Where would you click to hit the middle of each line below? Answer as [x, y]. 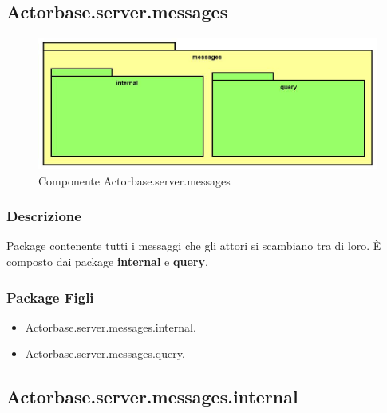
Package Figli [50, 297]
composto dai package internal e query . [107, 261]
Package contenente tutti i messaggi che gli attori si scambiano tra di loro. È [194, 246]
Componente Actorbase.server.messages [134, 180]
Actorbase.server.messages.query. [105, 353]
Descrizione [44, 216]
